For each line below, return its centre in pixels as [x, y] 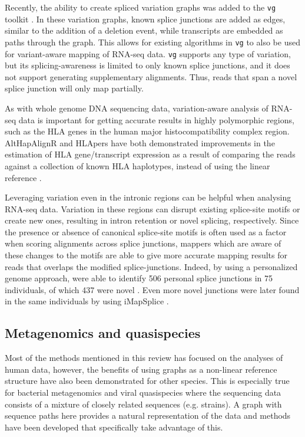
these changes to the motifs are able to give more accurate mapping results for [146, 255]
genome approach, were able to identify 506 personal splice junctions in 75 [139, 278]
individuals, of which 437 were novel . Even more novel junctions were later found [152, 289]
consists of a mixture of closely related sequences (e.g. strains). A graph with [143, 404]
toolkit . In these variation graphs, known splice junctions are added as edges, [145, 19]
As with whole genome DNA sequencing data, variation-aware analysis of [137, 108]
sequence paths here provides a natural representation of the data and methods [148, 415]
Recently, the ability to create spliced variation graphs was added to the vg [140, 7]
